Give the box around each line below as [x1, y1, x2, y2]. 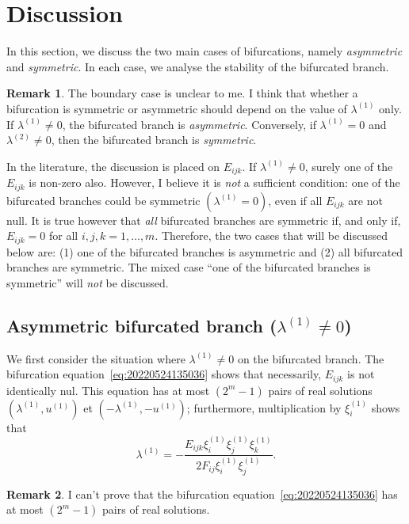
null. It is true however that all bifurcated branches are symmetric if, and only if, [6, 211, 401, 228]
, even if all [268, 192, 323, 208]
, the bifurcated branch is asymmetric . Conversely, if [62, 116, 316, 132]
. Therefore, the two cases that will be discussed [155, 227, 388, 244]
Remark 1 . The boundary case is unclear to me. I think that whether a [6, 85, 358, 101]
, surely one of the [304, 158, 393, 174]
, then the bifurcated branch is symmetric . [51, 131, 257, 148]
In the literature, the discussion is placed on [6, 158, 220, 174]
